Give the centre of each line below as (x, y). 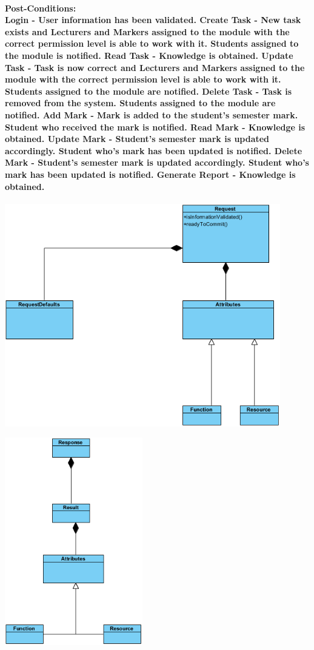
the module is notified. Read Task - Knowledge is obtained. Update (149, 55)
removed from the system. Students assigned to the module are (140, 103)
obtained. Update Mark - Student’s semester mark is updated (137, 139)
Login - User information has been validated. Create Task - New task (153, 20)
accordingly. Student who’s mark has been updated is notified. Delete (154, 150)
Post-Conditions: (41, 8)
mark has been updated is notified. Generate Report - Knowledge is (150, 174)
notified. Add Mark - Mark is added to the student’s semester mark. (152, 114)
